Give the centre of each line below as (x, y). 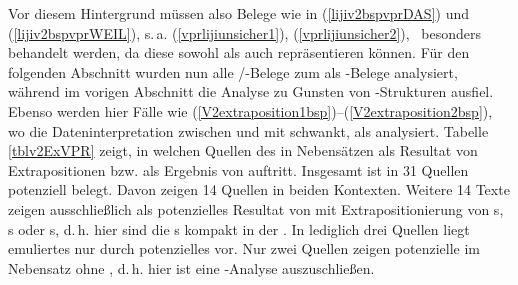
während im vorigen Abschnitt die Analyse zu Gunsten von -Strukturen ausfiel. (251, 91)
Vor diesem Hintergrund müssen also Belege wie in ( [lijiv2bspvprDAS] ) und (239, 13)
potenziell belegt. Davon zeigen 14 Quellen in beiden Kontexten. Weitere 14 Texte (259, 189)
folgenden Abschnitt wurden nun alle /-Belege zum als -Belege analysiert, (233, 71)
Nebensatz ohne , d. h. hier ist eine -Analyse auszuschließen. (191, 267)
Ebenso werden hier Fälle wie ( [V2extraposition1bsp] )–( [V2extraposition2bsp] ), (250, 110)
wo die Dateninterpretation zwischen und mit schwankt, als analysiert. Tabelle (248, 130)
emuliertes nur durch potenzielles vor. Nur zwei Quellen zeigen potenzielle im (244, 248)
